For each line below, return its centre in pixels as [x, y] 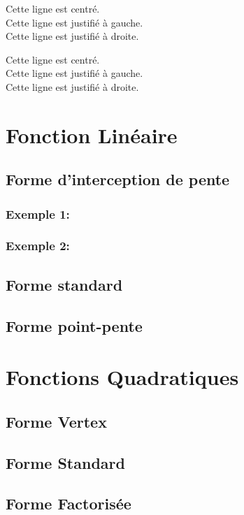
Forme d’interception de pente [118, 179]
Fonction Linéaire [92, 135]
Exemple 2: [38, 246]
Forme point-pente [74, 325]
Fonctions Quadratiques [122, 377]
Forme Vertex [56, 421]
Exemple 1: [38, 213]
